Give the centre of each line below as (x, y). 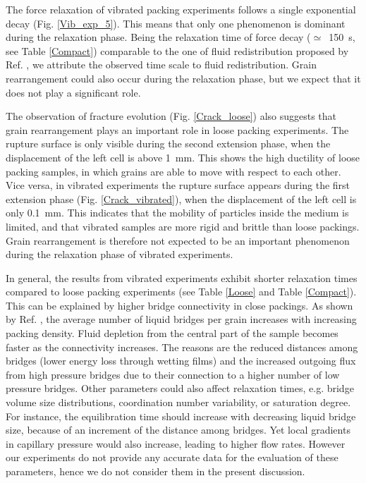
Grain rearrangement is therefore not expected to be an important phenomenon (178, 240)
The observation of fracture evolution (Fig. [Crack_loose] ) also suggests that (171, 116)
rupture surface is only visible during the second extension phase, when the (168, 143)
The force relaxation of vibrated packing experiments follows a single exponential (181, 9)
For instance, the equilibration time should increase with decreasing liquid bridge (181, 416)
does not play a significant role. (73, 92)
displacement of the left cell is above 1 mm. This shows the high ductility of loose (183, 157)
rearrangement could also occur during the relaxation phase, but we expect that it (183, 78)
